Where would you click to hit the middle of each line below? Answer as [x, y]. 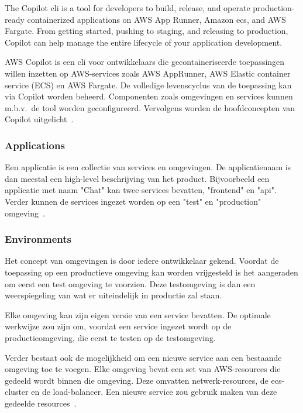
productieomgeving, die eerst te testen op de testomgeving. [110, 337]
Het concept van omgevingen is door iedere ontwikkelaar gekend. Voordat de [142, 261]
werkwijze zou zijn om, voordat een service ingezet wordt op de [118, 326]
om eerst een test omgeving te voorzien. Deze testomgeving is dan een [130, 283]
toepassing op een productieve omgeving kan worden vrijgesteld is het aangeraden [151, 272]
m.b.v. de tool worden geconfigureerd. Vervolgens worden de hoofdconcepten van [150, 107]
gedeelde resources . [41, 403]
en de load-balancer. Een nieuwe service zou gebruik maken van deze [154, 392]
